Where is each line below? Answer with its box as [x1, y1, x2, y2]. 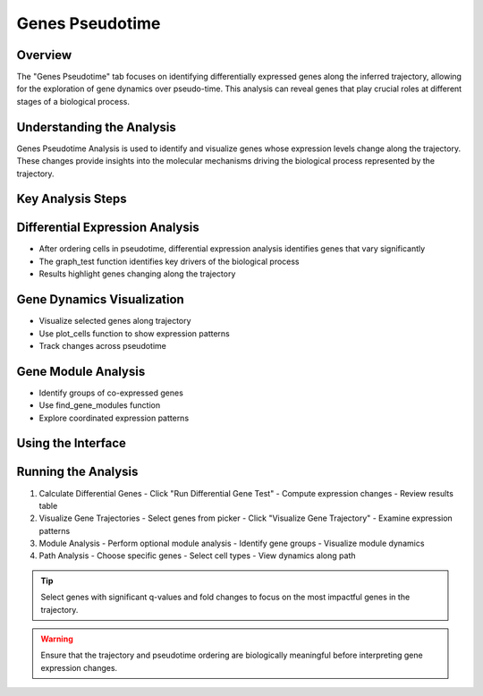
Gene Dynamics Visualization [16, 292, 185, 308]
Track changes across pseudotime [38, 340, 167, 351]
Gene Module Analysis [16, 363, 146, 379]
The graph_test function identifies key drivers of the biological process [38, 256, 300, 267]
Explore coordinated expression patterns [38, 412, 190, 423]
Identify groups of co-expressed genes [38, 387, 183, 398]
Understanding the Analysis [16, 119, 176, 134]
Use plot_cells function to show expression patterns [38, 327, 230, 339]
